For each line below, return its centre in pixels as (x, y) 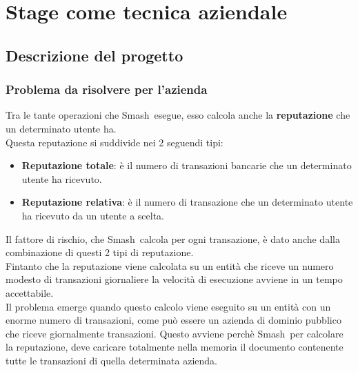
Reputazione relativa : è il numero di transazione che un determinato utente (187, 202)
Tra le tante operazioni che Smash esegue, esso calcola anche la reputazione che (178, 115)
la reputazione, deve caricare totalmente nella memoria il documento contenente (175, 347)
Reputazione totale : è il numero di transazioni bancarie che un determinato (187, 165)
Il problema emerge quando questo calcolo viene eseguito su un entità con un (168, 306)
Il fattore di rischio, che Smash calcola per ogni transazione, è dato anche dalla (173, 238)
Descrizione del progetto (95, 55)
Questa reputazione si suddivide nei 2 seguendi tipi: (115, 142)
